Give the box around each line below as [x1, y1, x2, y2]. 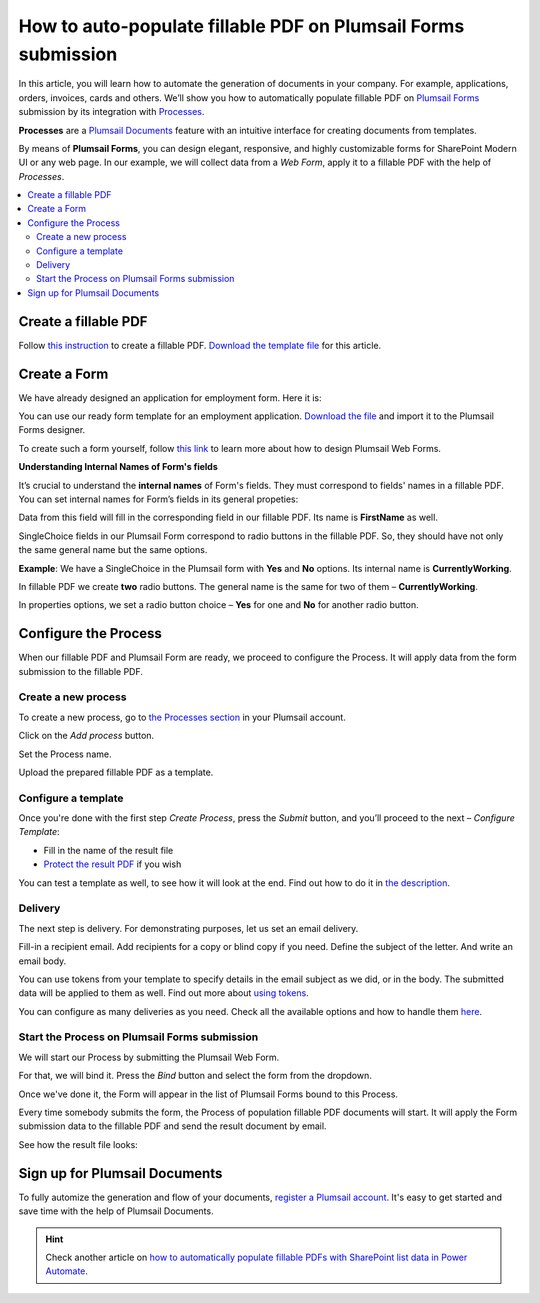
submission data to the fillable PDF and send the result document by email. [18, 1120, 327, 1132]
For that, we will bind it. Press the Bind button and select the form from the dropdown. [18, 1070, 372, 1082]
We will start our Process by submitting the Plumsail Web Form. [18, 1051, 280, 1063]
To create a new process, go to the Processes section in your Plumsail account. [18, 711, 347, 723]
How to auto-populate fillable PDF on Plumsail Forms [18, 15, 465, 37]
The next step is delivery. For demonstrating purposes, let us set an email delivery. [18, 922, 359, 934]
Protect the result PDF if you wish [43, 858, 182, 870]
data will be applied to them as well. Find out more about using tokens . [18, 987, 309, 999]
